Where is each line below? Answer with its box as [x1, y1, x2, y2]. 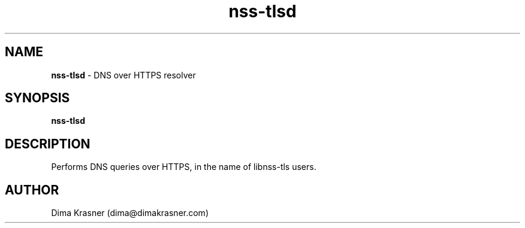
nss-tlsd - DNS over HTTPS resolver [51, 69, 196, 80]
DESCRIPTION [5, 136, 90, 151]
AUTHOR [5, 182, 59, 197]
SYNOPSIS [5, 90, 70, 106]
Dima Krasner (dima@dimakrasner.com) [51, 208, 209, 218]
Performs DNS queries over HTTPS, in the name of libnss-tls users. [51, 162, 316, 172]
